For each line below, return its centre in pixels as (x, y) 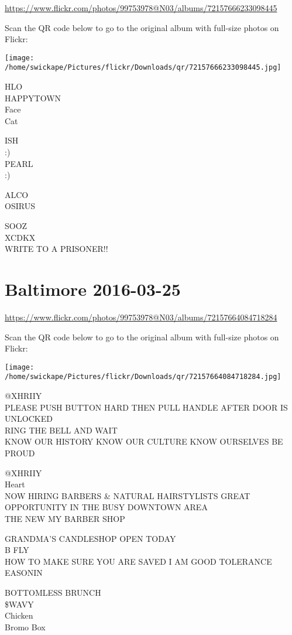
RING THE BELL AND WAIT (61, 430)
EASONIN (24, 573)
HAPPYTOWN (33, 98)
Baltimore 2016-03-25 (93, 289)
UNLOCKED (29, 419)
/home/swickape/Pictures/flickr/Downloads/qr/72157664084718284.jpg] (143, 377)
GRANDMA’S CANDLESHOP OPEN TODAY (90, 538)
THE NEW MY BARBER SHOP (65, 518)
